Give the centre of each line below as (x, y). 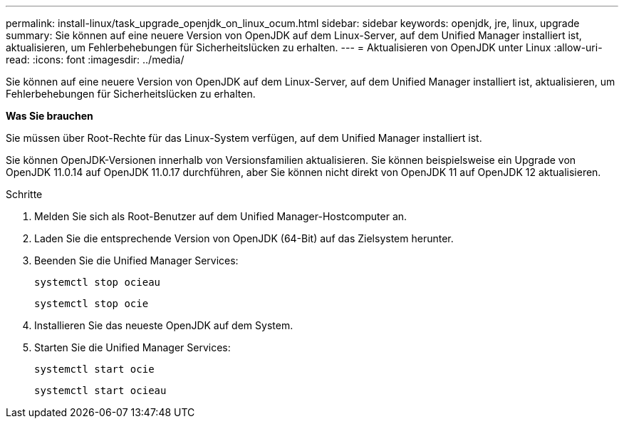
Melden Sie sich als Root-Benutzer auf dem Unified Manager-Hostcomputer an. (221, 216)
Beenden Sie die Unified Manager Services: (136, 260)
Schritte (24, 194)
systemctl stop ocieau (98, 282)
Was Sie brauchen (50, 116)
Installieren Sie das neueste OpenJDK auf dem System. (164, 325)
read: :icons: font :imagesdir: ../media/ (95, 60)
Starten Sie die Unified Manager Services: (132, 347)
